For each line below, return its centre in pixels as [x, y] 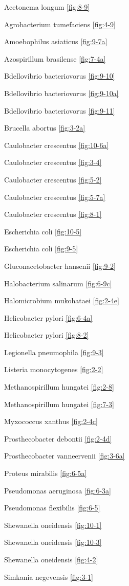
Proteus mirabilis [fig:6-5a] [46, 473]
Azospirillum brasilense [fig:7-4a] [55, 58]
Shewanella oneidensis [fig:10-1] [53, 525]
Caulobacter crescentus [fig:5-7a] [55, 197]
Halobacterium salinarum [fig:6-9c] [58, 283]
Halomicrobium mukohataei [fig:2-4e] [62, 300]
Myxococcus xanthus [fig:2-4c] [51, 421]
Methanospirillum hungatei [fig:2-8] [59, 387]
